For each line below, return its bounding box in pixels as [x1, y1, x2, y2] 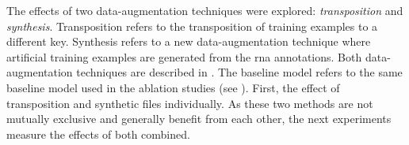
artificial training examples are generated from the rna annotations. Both [6, 48, 362, 65]
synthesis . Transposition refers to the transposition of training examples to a [6, 17, 378, 34]
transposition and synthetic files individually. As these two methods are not [6, 95, 373, 111]
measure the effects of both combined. [6, 125, 190, 142]
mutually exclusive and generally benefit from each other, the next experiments [6, 110, 392, 127]
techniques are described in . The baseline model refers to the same [76, 64, 403, 80]
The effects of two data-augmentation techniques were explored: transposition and [6, 2, 403, 18]
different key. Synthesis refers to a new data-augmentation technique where [6, 33, 371, 50]
